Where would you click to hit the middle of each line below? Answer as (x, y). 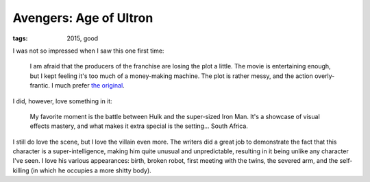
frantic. (40, 86)
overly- (324, 76)
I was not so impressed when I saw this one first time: (88, 51)
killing (21, 170)
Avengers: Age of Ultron (83, 18)
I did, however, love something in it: (62, 101)
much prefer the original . (90, 86)
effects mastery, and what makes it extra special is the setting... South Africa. (139, 126)
